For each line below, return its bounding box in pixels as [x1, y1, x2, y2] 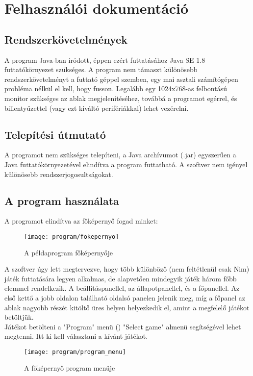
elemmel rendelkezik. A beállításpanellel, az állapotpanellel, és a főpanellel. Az [4, 283, 240, 293]
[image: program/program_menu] [24, 348, 126, 355]
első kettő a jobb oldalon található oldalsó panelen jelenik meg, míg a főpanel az [4, 292, 245, 302]
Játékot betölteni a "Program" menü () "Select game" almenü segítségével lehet [4, 321, 241, 331]
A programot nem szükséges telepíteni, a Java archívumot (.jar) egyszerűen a [4, 150, 236, 160]
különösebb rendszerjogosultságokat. [4, 169, 113, 179]
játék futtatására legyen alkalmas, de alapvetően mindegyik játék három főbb [4, 273, 237, 283]
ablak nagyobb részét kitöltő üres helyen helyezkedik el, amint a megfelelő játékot [4, 302, 250, 312]
